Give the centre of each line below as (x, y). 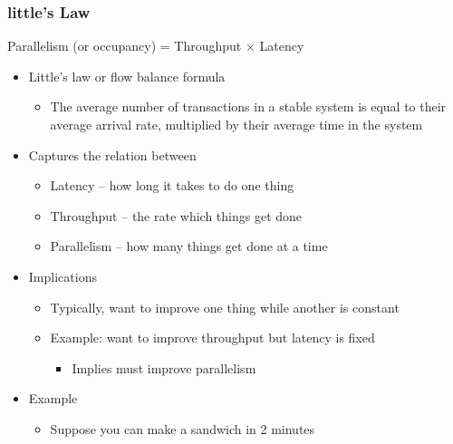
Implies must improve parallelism (164, 367)
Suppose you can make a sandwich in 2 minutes (183, 428)
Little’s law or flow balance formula (127, 76)
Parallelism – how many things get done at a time (189, 246)
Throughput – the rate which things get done (176, 215)
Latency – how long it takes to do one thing (172, 185)
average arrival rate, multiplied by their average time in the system (236, 124)
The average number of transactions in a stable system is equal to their (248, 106)
